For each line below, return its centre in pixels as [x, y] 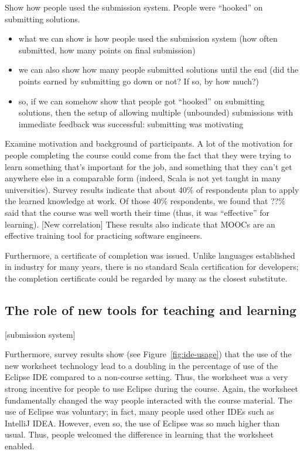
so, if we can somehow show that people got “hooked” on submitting [141, 101]
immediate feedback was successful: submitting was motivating [131, 123]
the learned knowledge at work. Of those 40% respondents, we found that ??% [145, 201]
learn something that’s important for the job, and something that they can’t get [148, 166]
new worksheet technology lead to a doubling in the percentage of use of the [141, 365]
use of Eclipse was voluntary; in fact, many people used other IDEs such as [139, 411]
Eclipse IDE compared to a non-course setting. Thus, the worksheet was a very [146, 377]
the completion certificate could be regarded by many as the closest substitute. [146, 278]
